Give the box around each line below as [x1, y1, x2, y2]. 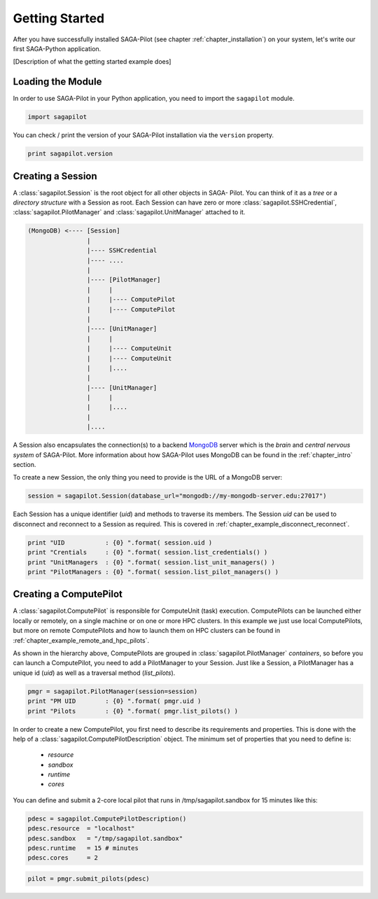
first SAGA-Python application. [13, 44, 101, 53]
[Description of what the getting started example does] [13, 57, 171, 66]
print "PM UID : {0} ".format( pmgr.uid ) [27, 697, 202, 705]
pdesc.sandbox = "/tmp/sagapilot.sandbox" [27, 834, 183, 842]
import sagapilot [27, 113, 87, 121]
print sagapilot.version [27, 150, 113, 158]
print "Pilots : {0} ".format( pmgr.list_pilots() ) [27, 707, 239, 715]
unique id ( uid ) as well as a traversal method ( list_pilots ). [13, 669, 176, 677]
